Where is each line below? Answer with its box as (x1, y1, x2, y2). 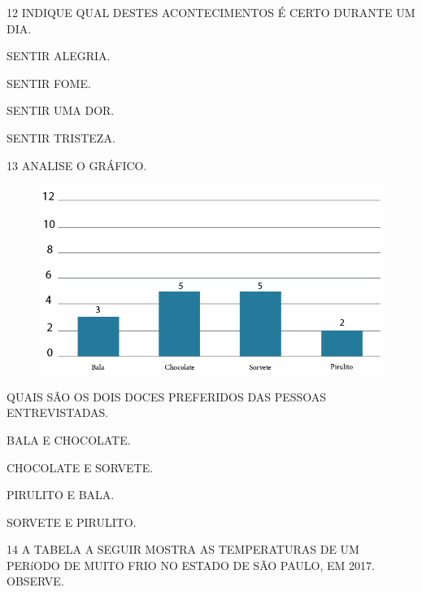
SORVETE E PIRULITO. (7, 513, 137, 530)
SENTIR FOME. (7, 74, 91, 91)
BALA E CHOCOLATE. (7, 431, 131, 448)
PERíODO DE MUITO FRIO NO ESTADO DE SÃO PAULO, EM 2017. (7, 556, 375, 573)
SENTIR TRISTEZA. (7, 129, 115, 146)
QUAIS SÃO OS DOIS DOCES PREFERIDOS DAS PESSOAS (7, 388, 327, 405)
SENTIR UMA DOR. (7, 102, 115, 119)
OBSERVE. (7, 572, 64, 590)
